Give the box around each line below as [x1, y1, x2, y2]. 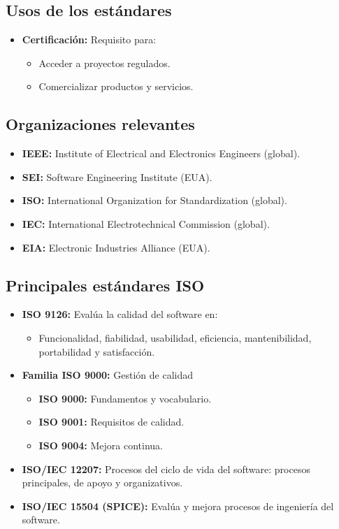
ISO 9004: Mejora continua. [38, 437, 163, 452]
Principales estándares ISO [6, 274, 205, 296]
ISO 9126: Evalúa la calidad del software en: [22, 307, 218, 321]
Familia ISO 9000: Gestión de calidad [22, 368, 193, 382]
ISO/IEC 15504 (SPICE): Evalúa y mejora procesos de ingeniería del [22, 498, 334, 513]
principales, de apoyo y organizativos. [22, 475, 183, 490]
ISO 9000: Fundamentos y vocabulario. [38, 391, 212, 405]
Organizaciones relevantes [6, 113, 195, 135]
